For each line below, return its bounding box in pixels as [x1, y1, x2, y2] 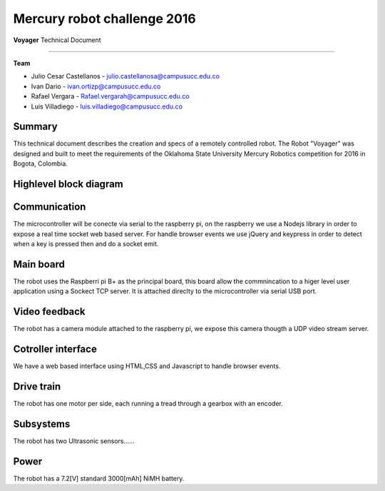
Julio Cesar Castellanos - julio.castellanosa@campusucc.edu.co [31, 72, 220, 81]
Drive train [13, 380, 61, 393]
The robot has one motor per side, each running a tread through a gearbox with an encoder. [13, 399, 283, 408]
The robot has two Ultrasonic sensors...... [13, 436, 135, 445]
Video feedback [13, 305, 86, 318]
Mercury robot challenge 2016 [13, 11, 196, 26]
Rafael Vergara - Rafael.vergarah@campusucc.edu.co [31, 92, 190, 101]
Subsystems [13, 417, 71, 430]
